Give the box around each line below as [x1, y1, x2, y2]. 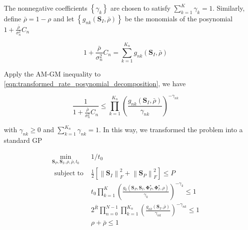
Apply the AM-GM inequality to [4, 69, 101, 79]
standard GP [4, 135, 42, 145]
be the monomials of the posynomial [125, 14, 233, 23]
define [4, 14, 21, 23]
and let [53, 14, 74, 23]
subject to [54, 170, 84, 177]
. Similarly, [212, 3, 245, 13]
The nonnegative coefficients [4, 3, 88, 13]
